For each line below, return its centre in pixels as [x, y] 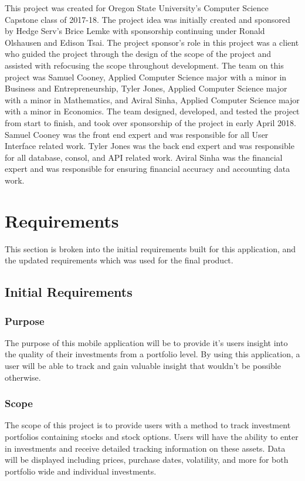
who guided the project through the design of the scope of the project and [138, 54]
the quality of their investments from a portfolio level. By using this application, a [152, 354]
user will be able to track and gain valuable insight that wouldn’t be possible [143, 365]
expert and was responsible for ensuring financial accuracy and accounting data [148, 169]
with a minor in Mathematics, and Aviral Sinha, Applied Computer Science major [152, 99]
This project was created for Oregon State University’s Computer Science [137, 8]
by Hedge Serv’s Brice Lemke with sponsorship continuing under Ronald [135, 31]
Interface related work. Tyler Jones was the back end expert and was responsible [150, 146]
